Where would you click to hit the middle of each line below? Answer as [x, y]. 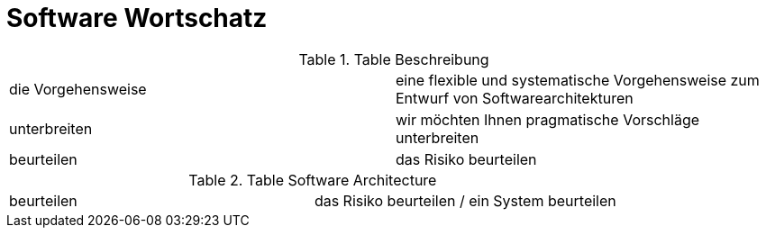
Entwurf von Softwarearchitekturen [515, 98]
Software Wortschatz [137, 18]
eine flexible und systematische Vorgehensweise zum [578, 80]
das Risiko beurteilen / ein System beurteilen [465, 200]
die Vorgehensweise [78, 89]
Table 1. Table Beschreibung [394, 59]
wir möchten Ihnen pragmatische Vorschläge [548, 119]
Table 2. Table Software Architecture [313, 180]
